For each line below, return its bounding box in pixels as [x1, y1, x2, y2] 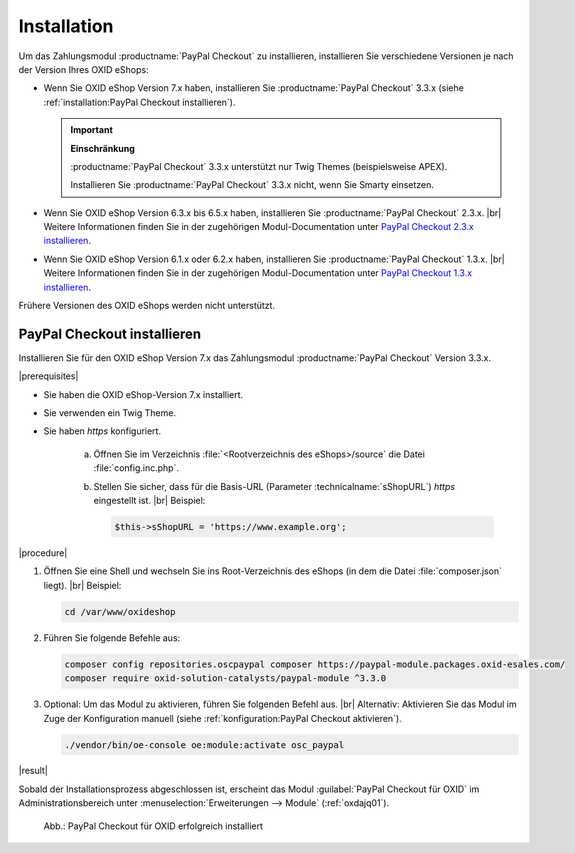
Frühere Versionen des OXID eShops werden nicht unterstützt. [18, 300, 275, 312]
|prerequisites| [18, 370, 79, 382]
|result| [18, 765, 49, 777]
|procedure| [18, 547, 68, 559]
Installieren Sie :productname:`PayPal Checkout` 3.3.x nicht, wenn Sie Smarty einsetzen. [70, 179, 435, 191]
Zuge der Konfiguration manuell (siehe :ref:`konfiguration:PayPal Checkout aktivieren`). [43, 712, 402, 724]
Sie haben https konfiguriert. [43, 425, 162, 437]
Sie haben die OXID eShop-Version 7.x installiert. [43, 388, 244, 400]
